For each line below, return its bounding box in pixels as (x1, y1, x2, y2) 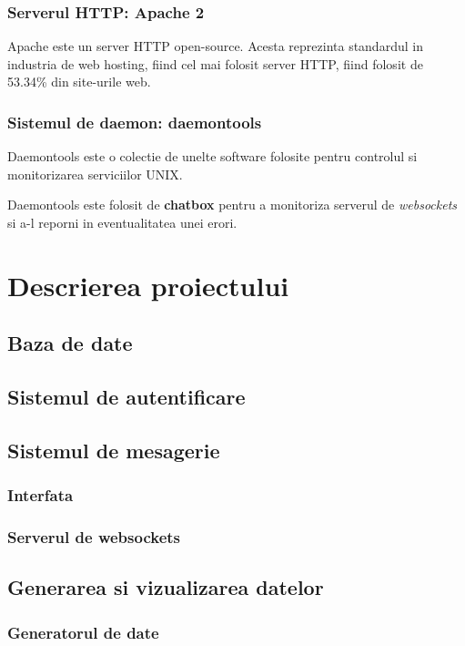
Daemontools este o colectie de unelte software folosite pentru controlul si (7, 147, 418, 166)
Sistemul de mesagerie (7, 436, 220, 464)
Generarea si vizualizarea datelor (7, 573, 324, 601)
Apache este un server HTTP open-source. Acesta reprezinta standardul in (7, 36, 423, 56)
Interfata (7, 484, 74, 507)
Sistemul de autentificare (7, 383, 246, 411)
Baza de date (7, 329, 133, 357)
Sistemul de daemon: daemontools (7, 110, 262, 133)
